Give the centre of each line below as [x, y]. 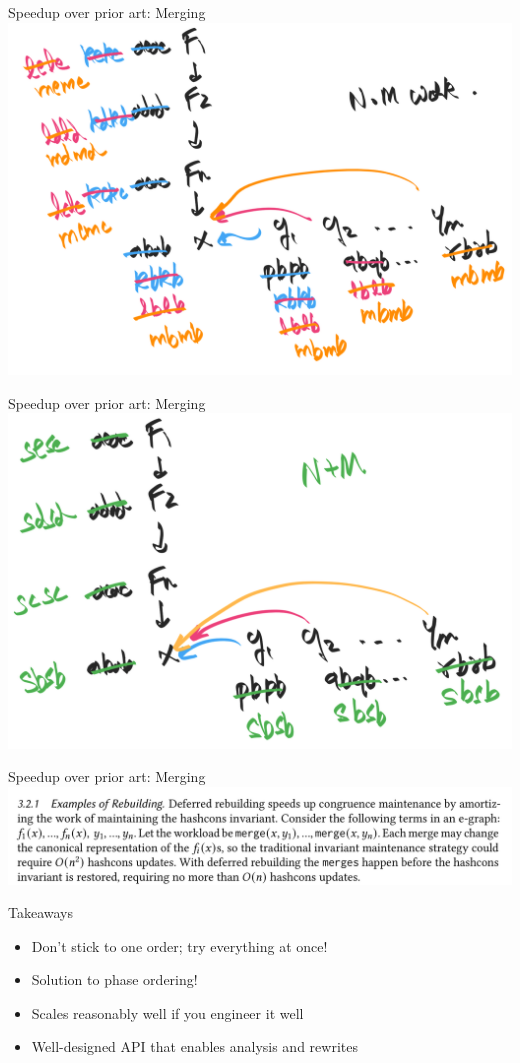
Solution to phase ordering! [114, 979]
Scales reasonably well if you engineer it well [167, 1012]
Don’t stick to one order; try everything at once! [179, 945]
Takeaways [41, 912]
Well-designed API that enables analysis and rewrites [194, 1046]
